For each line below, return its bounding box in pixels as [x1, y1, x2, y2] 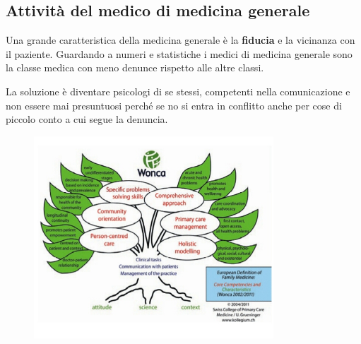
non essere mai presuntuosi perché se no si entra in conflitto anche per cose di [6, 97, 342, 112]
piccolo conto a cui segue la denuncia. [6, 112, 168, 126]
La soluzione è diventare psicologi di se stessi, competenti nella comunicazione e [6, 83, 350, 98]
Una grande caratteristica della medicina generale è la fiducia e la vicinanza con [6, 32, 355, 47]
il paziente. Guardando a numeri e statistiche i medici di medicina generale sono [6, 46, 353, 61]
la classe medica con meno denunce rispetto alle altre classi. [6, 60, 264, 75]
